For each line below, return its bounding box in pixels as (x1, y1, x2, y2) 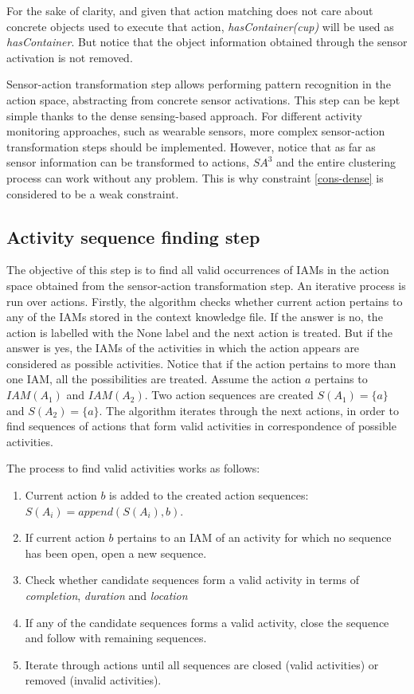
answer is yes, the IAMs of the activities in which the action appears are (6, 339, 360, 356)
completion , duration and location (25, 587, 188, 604)
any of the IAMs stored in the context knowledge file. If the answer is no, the (6, 308, 383, 325)
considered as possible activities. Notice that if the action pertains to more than (6, 355, 396, 371)
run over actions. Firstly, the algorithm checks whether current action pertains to (6, 292, 403, 309)
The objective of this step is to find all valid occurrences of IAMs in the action (6, 261, 389, 278)
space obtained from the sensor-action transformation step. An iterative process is (6, 276, 406, 293)
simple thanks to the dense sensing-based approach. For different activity (6, 107, 362, 124)
